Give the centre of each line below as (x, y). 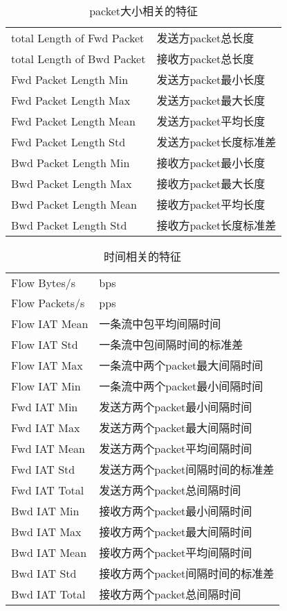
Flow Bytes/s (44, 283)
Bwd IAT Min (45, 510)
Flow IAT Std (45, 344)
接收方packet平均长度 (211, 204)
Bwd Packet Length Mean (74, 204)
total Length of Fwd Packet (78, 37)
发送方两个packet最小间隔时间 (176, 407)
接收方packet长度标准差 (216, 225)
